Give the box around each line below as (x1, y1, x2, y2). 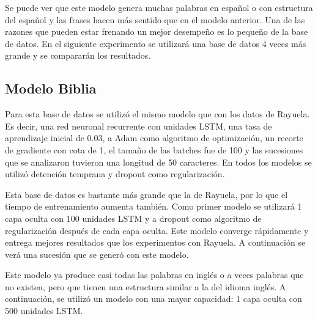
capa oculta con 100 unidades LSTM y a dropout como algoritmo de (5, 211, 262, 224)
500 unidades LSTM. (5, 304, 83, 317)
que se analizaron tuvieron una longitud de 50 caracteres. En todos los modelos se (5, 155, 312, 168)
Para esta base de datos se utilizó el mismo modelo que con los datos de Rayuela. (5, 108, 310, 120)
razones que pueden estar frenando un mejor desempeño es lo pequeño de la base (5, 25, 308, 38)
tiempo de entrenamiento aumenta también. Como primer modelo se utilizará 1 (5, 200, 302, 213)
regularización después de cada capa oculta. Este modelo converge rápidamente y (5, 224, 309, 237)
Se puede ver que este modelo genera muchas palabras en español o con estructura (5, 1, 313, 13)
